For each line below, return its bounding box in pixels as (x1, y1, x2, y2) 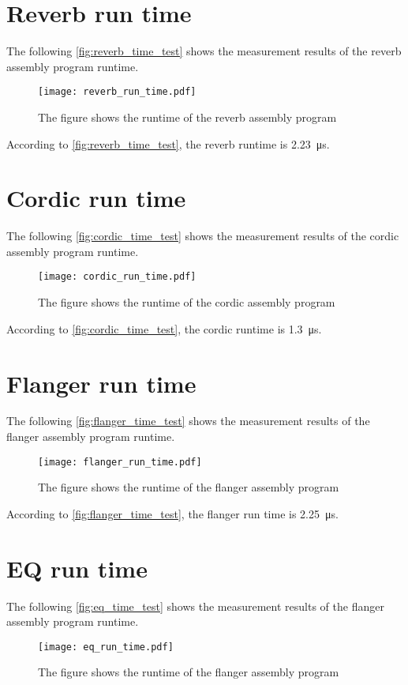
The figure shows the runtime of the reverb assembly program (38, 108, 337, 125)
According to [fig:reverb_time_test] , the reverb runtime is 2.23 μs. (6, 135, 330, 152)
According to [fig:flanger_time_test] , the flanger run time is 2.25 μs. (6, 505, 339, 521)
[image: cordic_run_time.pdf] (38, 271, 197, 283)
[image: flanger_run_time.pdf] (38, 456, 202, 468)
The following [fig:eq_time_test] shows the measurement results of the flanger (6, 597, 384, 614)
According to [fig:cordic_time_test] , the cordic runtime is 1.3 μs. (6, 320, 322, 337)
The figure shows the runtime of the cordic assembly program (38, 294, 335, 311)
